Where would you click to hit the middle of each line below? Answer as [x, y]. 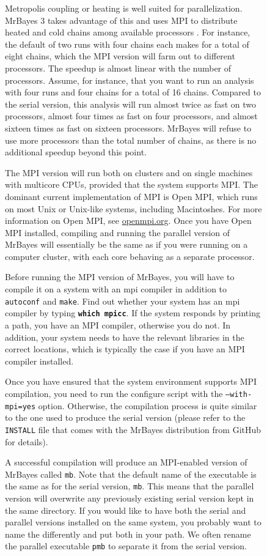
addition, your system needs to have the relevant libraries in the [125, 337]
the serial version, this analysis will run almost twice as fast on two [130, 104]
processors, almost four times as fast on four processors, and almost [131, 116]
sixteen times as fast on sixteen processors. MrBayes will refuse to [128, 128]
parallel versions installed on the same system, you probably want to [133, 522]
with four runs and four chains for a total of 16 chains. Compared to [133, 92]
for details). [27, 441]
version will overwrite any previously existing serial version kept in [130, 498]
